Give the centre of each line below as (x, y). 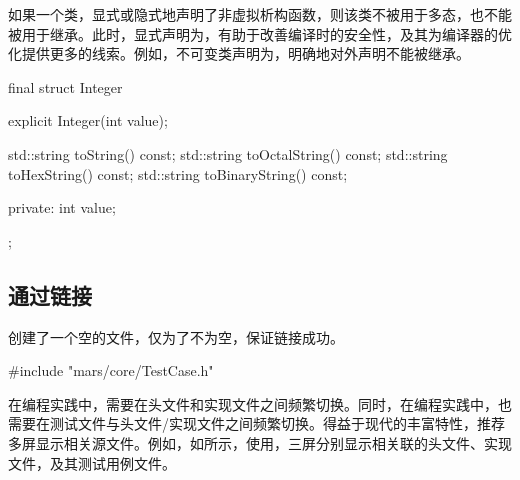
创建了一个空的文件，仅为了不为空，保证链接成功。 (176, 336)
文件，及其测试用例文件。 (92, 462)
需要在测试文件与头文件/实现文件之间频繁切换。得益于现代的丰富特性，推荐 (256, 423)
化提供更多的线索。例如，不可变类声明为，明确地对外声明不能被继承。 (239, 53)
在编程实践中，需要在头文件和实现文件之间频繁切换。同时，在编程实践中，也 (260, 403)
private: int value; (62, 207)
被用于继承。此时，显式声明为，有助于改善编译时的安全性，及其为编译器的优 (260, 33)
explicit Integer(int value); (88, 120)
